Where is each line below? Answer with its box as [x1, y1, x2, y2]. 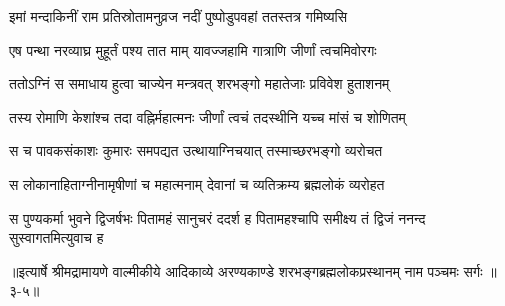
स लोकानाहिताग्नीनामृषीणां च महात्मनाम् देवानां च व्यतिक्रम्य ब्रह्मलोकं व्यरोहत [9, 173, 385, 194]
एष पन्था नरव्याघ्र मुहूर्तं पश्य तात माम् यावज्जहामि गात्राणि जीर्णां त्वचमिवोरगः [9, 39, 377, 60]
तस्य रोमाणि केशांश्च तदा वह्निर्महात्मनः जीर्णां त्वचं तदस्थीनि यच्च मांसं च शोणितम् [9, 106, 406, 127]
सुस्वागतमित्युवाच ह [9, 227, 104, 248]
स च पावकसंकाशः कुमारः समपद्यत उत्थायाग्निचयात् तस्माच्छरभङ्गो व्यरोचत [9, 140, 383, 161]
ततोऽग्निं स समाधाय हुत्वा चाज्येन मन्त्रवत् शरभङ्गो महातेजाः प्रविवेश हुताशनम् [9, 73, 390, 94]
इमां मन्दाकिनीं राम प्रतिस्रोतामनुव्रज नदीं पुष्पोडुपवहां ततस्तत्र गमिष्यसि [9, 6, 348, 26]
